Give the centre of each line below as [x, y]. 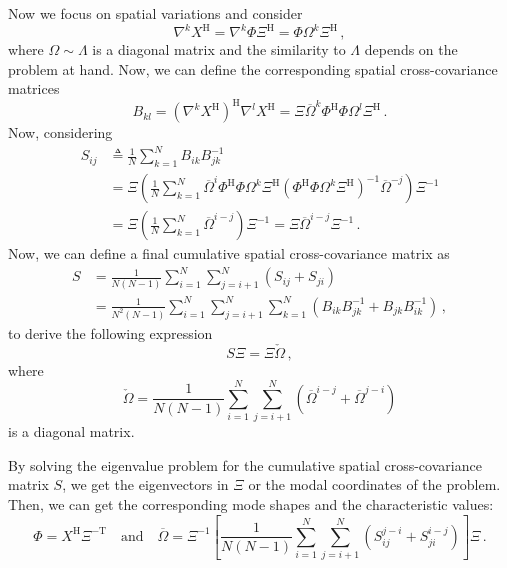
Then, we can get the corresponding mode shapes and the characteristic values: [251, 504]
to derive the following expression [110, 332]
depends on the [411, 49]
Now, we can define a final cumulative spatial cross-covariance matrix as [229, 253]
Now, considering [60, 132]
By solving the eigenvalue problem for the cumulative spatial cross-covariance [245, 464]
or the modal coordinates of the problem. [374, 484]
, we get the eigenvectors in [145, 484]
